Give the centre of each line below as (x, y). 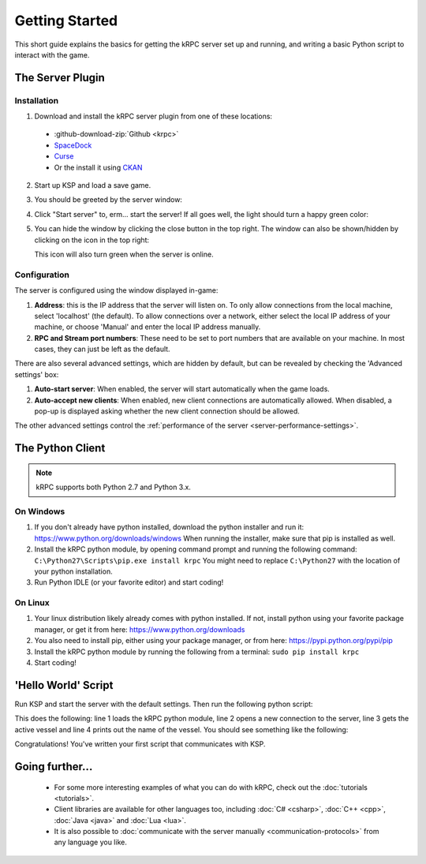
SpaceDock (73, 145)
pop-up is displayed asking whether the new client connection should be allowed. (167, 411)
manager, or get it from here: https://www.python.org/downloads (140, 629)
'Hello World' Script (64, 685)
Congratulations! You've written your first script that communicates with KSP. (140, 744)
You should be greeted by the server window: (108, 200)
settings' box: (37, 374)
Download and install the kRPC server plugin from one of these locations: (153, 116)
